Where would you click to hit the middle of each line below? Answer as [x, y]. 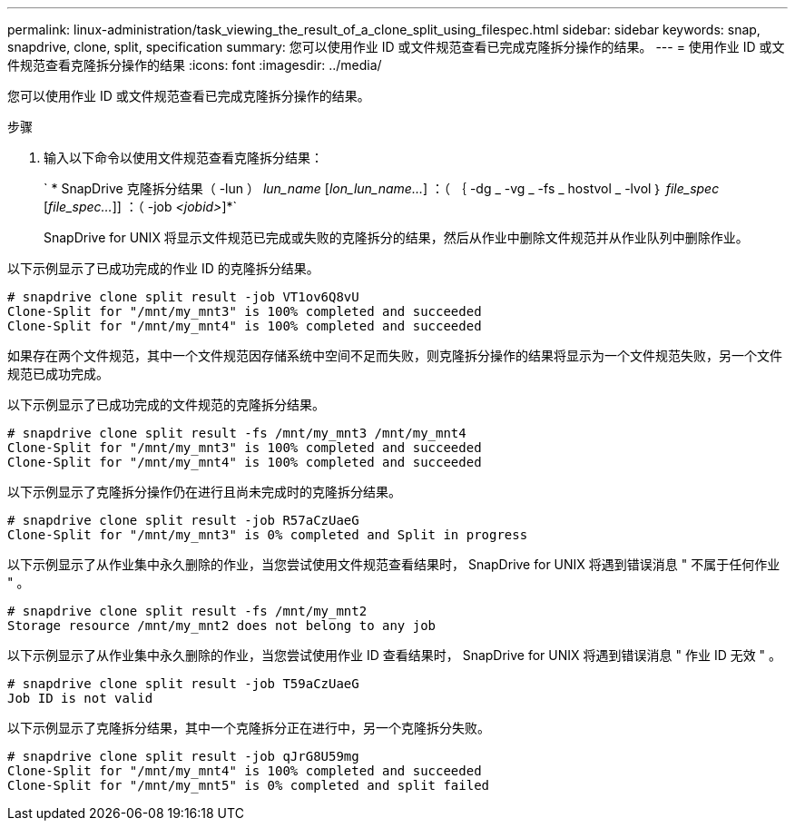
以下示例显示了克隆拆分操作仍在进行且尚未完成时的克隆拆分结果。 [204, 492]
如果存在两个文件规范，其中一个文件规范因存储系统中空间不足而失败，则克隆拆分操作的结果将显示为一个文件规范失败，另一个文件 [395, 355]
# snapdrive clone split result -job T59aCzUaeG [183, 684]
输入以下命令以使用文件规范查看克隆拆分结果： [183, 158]
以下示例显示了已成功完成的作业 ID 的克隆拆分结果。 [163, 268]
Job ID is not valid [80, 698]
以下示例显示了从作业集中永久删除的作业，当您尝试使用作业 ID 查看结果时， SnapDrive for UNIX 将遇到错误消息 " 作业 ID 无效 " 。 [395, 655]
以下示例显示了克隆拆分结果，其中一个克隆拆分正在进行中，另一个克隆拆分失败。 [249, 728]
